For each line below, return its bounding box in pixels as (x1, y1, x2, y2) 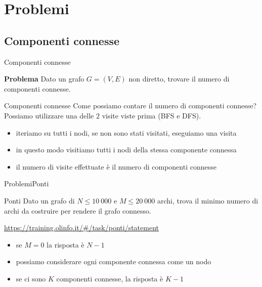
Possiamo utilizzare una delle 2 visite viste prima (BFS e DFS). (4, 110, 201, 120)
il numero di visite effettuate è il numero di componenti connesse (16, 161, 216, 172)
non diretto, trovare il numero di (128, 73, 230, 84)
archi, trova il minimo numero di (157, 195, 258, 206)
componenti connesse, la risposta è (56, 273, 163, 283)
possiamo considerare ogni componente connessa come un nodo (16, 256, 211, 267)
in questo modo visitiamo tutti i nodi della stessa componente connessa (16, 144, 237, 155)
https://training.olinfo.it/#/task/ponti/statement (4, 222, 159, 233)
